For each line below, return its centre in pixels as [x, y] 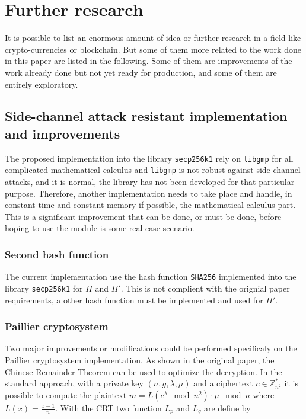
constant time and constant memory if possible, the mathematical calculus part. [150, 205]
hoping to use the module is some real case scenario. [100, 228]
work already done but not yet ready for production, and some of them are [141, 72]
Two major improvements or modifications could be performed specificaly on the [151, 348]
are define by [227, 407]
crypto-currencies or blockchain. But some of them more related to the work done [153, 49]
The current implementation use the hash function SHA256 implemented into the [151, 276]
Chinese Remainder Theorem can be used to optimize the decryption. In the [144, 371]
